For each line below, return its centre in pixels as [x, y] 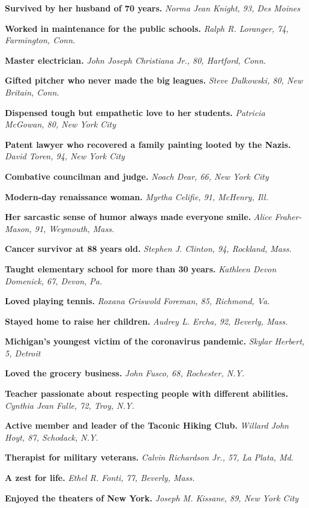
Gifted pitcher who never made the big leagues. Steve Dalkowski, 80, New [154, 80]
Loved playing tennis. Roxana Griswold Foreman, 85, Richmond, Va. [137, 301]
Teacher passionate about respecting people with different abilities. [147, 393]
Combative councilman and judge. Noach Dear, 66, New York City [137, 176]
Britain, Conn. [32, 92]
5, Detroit [23, 353]
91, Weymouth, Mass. [74, 228]
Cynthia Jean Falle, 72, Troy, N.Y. [70, 405]
